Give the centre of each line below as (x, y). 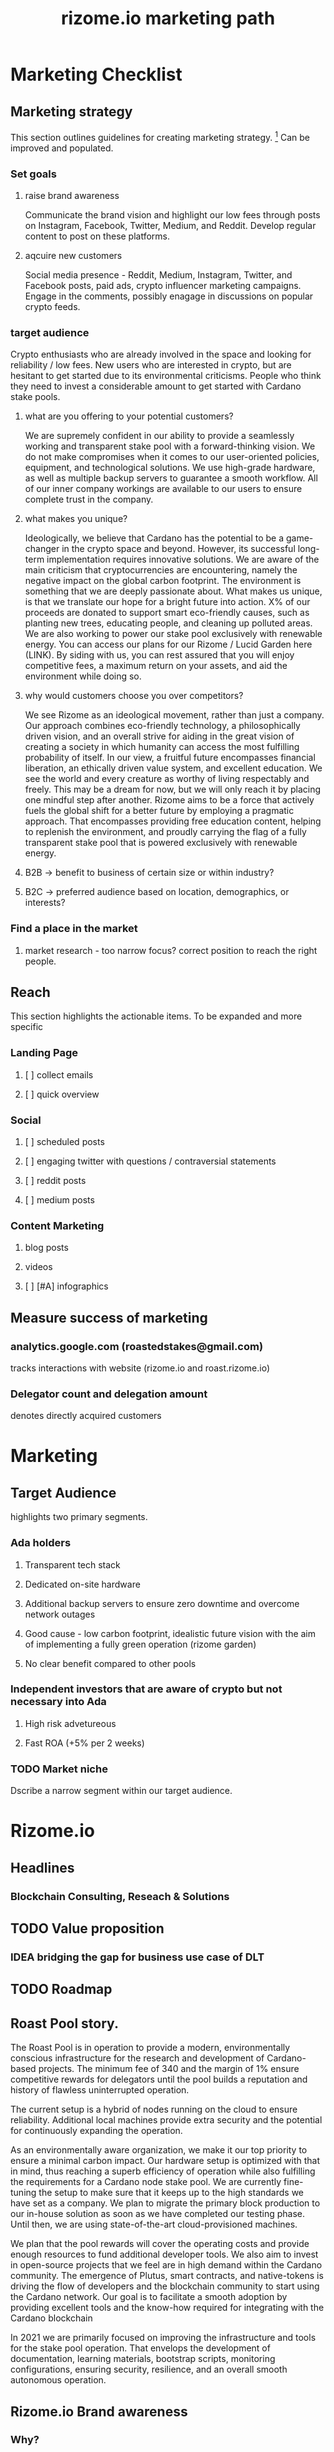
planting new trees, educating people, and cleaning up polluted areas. (168, 623)
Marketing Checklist (96, 74)
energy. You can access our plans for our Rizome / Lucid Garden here (168, 644)
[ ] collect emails (59, 1074)
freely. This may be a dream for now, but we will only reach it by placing (173, 789)
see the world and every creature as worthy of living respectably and (167, 779)
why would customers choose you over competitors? (134, 696)
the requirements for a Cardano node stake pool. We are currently (146, 2182)
